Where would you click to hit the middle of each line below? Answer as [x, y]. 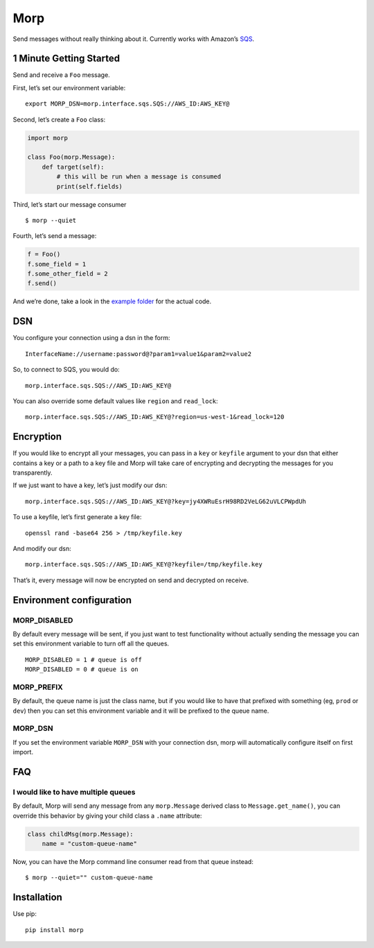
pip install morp [54, 930]
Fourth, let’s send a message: [55, 236]
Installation [37, 898]
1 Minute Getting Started [66, 59]
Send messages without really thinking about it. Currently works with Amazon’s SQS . [134, 39]
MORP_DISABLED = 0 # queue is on [82, 669]
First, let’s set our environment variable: [69, 87]
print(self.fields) [89, 186]
